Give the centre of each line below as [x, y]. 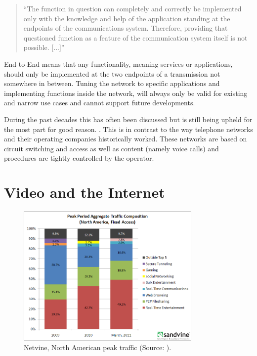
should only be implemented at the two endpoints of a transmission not [112, 73]
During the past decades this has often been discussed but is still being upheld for [128, 119]
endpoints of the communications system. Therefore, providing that [126, 28]
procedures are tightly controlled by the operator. [79, 158]
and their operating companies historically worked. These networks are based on [126, 139]
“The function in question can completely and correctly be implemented [132, 8]
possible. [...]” [44, 47]
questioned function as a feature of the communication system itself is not [135, 37]
